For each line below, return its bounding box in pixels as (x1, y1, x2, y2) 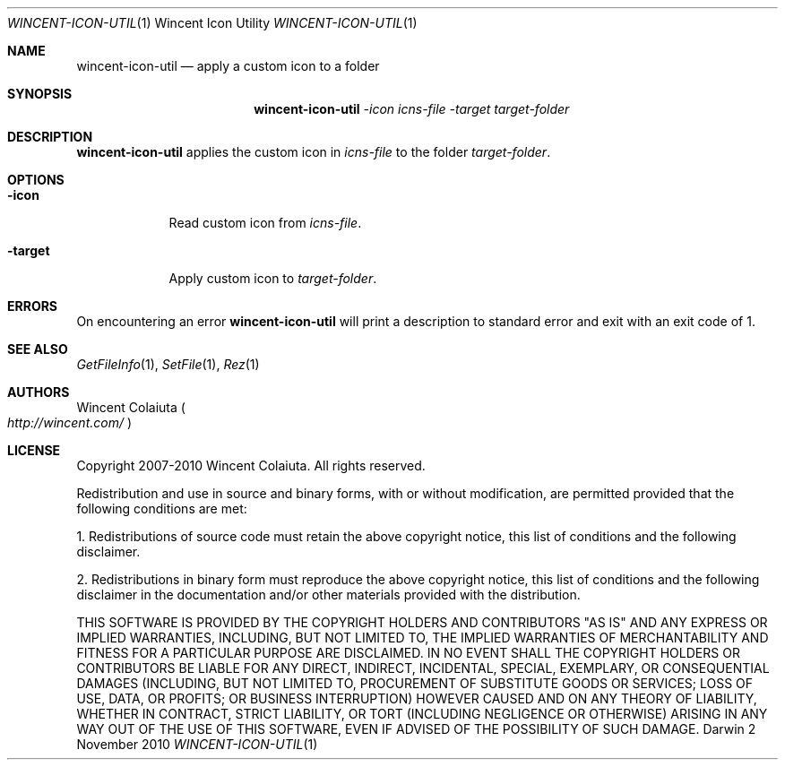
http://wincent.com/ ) (7, 415, 133, 430)
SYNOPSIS (7, 86, 73, 101)
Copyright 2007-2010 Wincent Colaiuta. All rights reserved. (76, 458, 426, 473)
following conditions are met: (76, 501, 247, 516)
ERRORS (7, 298, 58, 314)
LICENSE (7, 443, 61, 458)
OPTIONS (7, 172, 65, 187)
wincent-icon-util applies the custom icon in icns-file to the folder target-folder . (76, 144, 551, 159)
